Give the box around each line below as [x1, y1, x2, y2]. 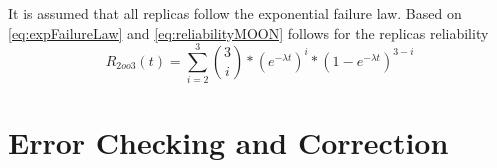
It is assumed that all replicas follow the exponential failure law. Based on [8, 3, 462, 23]
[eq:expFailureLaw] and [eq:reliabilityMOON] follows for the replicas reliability [8, 22, 489, 43]
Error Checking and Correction [8, 121, 449, 162]
